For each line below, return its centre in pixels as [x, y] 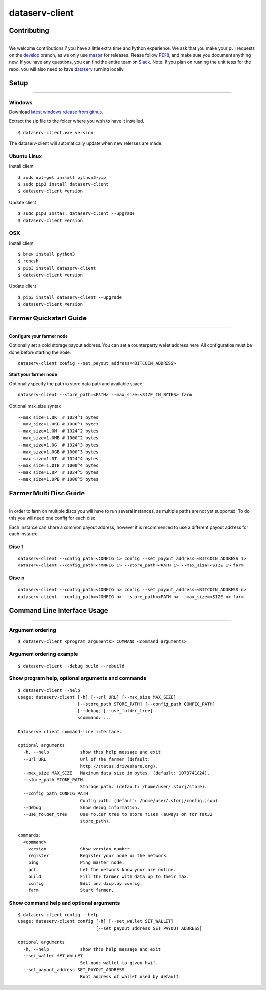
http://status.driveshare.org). [119, 766]
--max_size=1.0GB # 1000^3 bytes [58, 452]
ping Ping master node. [76, 863]
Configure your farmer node [39, 336]
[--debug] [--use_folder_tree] [115, 711]
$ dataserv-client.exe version [56, 132]
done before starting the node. [40, 352]
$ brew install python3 [47, 254]
